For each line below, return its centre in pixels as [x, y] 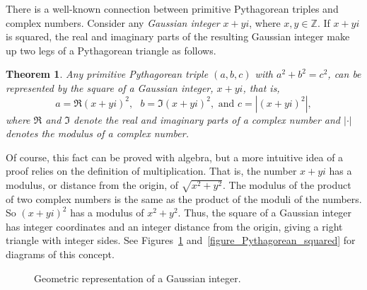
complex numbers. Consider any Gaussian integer [113, 22]
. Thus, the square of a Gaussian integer [265, 213]
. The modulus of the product [287, 184]
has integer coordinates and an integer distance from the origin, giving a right [174, 226]
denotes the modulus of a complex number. [97, 133]
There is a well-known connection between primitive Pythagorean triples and [172, 8]
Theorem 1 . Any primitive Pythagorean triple [107, 74]
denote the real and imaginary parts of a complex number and [207, 119]
